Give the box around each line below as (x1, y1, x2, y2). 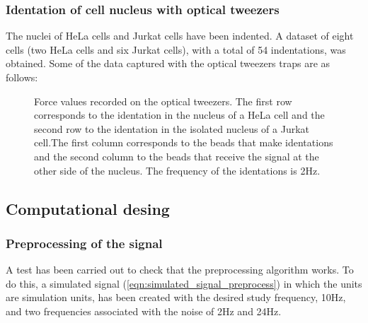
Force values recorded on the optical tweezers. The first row (34, 93, 292, 108)
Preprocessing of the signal (6, 234, 163, 252)
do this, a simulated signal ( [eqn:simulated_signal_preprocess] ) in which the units (6, 276, 362, 290)
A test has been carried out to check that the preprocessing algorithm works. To (6, 262, 354, 277)
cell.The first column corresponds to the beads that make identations (34, 135, 333, 150)
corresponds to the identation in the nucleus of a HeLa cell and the (34, 107, 325, 122)
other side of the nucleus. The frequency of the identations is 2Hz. (34, 163, 321, 177)
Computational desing (6, 197, 170, 219)
